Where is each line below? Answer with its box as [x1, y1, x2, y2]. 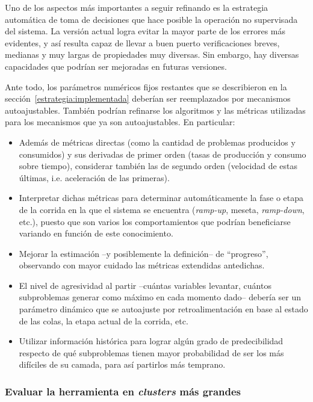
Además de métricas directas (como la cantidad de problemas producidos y [19, 135, 296, 148]
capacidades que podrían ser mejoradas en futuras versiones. [5, 60, 227, 72]
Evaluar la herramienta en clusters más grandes [5, 383, 241, 398]
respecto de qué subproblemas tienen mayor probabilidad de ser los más [19, 346, 284, 359]
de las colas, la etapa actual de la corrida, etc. [19, 314, 188, 327]
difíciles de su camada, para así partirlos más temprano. [19, 358, 226, 371]
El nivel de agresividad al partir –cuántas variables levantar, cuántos [19, 279, 271, 291]
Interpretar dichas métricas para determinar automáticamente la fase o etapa [19, 191, 303, 204]
